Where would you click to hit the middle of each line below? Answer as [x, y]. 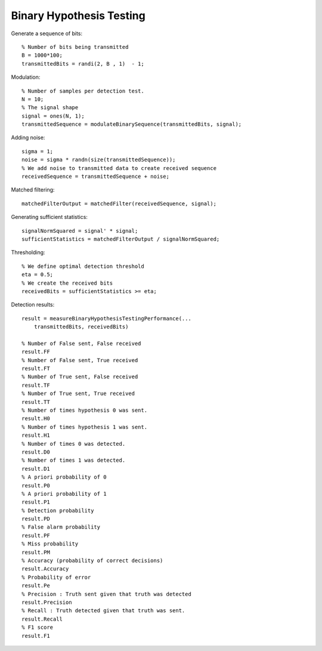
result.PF [36, 535]
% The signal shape [50, 108]
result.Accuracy [45, 569]
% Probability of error [56, 577]
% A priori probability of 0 [64, 477]
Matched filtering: [33, 190]
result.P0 [36, 485]
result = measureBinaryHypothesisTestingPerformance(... [107, 318]
